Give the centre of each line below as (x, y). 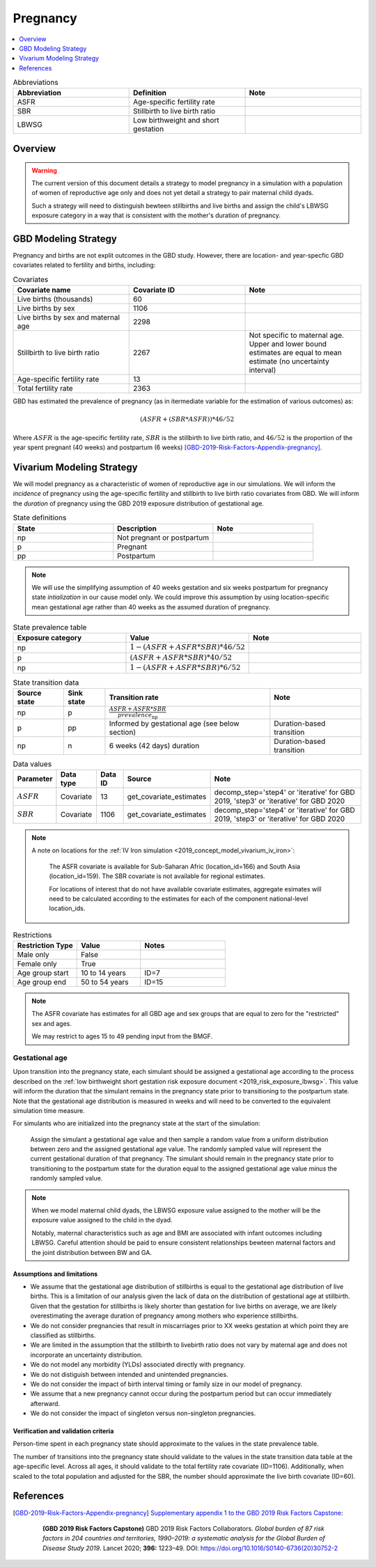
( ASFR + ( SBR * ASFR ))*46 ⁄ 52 (187, 419)
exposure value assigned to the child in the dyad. (102, 1220)
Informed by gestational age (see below (174, 723)
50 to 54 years (104, 982)
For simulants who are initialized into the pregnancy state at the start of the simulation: (136, 1123)
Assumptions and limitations (55, 1274)
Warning (44, 170)
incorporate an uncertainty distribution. (86, 1355)
